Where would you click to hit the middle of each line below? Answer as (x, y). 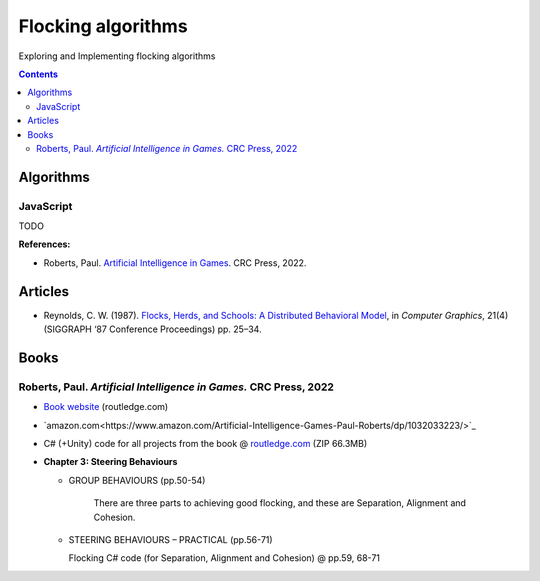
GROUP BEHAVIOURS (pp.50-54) (137, 480)
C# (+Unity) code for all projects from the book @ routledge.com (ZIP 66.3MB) (205, 444)
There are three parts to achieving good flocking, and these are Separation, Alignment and (280, 503)
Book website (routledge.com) (106, 407)
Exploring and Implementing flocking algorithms (117, 56)
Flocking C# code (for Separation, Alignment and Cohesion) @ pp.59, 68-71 (224, 558)
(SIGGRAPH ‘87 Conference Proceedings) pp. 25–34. (152, 329)
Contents (38, 74)
